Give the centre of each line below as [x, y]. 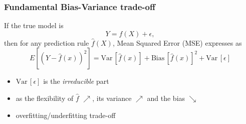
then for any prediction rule [47, 42]
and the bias [166, 98]
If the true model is [34, 25]
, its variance [112, 98]
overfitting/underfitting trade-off [66, 115]
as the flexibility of [45, 98]
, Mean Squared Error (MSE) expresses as [177, 42]
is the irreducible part [76, 81]
